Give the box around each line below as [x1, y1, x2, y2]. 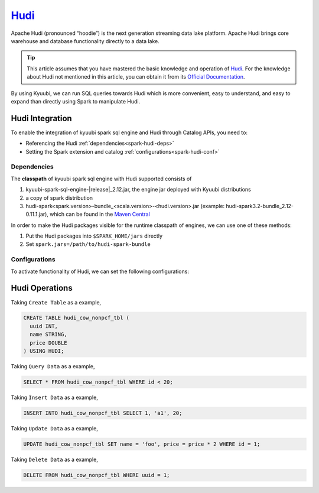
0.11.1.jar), [25, 210, 48, 218]
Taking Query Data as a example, [11, 363, 95, 370]
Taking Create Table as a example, [11, 299, 102, 306]
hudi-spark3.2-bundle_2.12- [225, 202, 294, 209]
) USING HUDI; [23, 348, 64, 355]
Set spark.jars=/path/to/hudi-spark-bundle [25, 241, 151, 248]
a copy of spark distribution [25, 194, 93, 201]
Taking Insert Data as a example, [11, 394, 99, 401]
